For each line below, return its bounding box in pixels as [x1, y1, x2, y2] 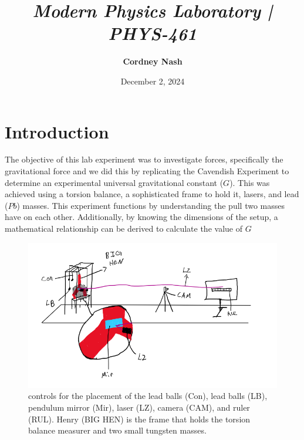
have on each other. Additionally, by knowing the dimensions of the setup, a [5, 211, 278, 223]
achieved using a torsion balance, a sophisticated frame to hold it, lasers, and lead [5, 188, 299, 200]
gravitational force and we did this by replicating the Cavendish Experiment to [5, 165, 289, 177]
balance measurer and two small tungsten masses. [28, 424, 207, 436]
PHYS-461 [108, 21, 197, 46]
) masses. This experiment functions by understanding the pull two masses [16, 199, 285, 211]
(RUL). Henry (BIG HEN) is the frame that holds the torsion [28, 412, 251, 425]
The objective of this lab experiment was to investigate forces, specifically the [5, 153, 283, 165]
